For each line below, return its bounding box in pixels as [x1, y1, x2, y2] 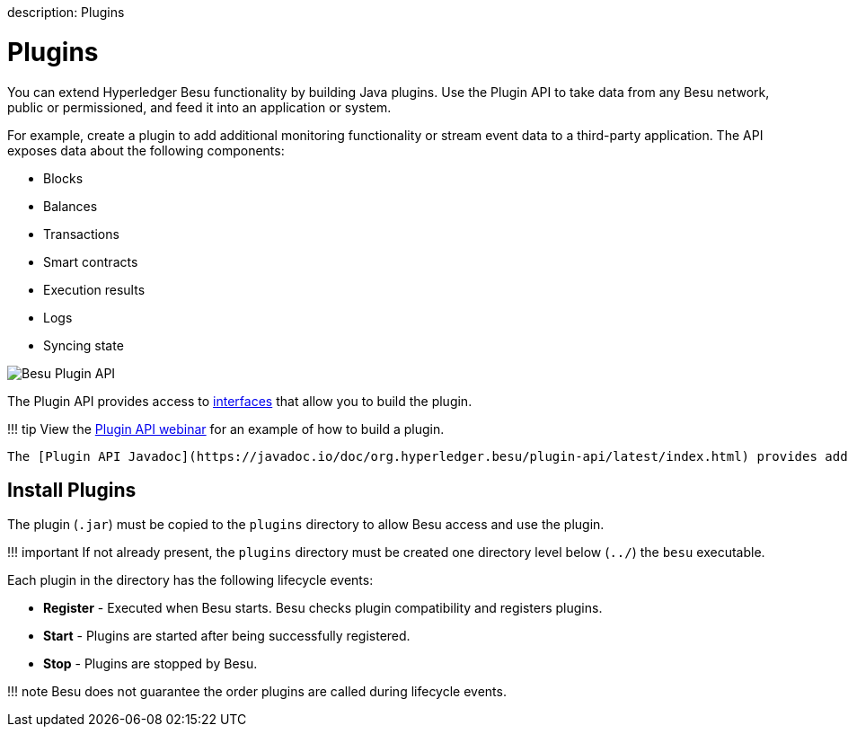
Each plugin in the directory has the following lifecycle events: [7, 572, 374, 588]
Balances [43, 198, 98, 214]
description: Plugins [7, 4, 125, 20]
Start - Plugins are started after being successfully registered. [43, 628, 411, 644]
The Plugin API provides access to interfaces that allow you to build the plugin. [7, 393, 473, 409]
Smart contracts [43, 253, 138, 270]
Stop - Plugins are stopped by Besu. [43, 656, 258, 672]
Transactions [43, 226, 119, 242]
